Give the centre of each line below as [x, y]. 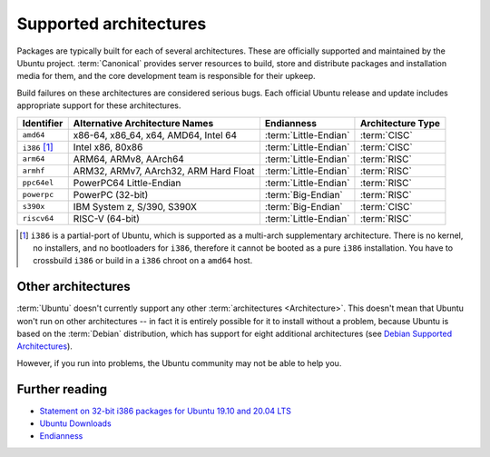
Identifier [43, 123]
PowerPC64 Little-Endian [127, 183]
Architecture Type [400, 123]
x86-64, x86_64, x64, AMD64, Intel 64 [155, 134]
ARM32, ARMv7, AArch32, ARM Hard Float [164, 171]
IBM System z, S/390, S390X [135, 206]
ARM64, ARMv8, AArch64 [129, 159]
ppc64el [38, 183]
